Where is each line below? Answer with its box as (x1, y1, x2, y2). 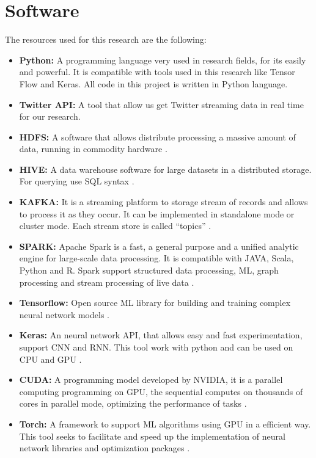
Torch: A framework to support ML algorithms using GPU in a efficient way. (19, 417, 311, 430)
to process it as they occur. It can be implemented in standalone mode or (19, 207, 295, 220)
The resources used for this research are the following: (5, 33, 207, 46)
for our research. (19, 110, 81, 123)
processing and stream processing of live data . (19, 275, 194, 288)
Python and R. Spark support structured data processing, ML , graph (19, 264, 279, 277)
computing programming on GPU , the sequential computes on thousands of (19, 385, 303, 398)
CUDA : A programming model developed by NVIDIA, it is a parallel (19, 373, 283, 386)
